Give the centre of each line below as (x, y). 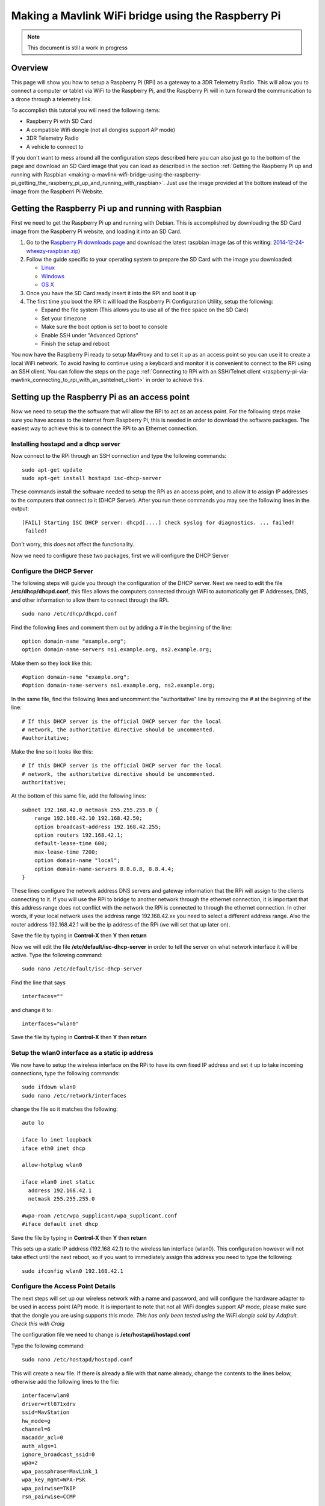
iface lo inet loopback (57, 1140)
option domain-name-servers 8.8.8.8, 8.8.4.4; (104, 869)
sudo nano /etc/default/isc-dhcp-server (82, 969)
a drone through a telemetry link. (52, 99)
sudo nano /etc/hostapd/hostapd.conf (78, 1360)
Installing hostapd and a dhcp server (66, 444)
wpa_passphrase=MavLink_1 (60, 1471)
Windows (53, 276)
